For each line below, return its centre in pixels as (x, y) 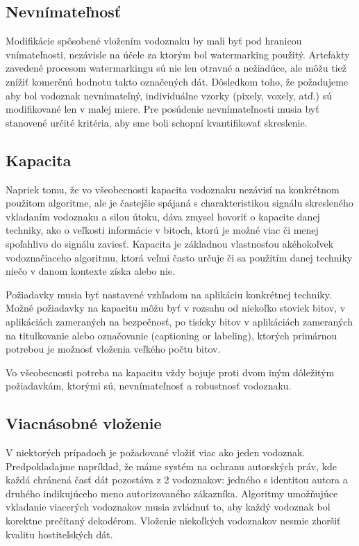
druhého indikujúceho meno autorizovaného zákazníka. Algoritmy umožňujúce (172, 493)
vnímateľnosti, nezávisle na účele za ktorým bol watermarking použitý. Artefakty (178, 54)
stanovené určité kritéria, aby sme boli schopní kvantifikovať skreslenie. (157, 122)
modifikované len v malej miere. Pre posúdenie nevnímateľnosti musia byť (162, 109)
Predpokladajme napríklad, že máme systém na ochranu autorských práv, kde (172, 466)
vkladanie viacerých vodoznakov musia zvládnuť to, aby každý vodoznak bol (168, 507)
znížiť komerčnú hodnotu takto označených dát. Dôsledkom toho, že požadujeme (177, 81)
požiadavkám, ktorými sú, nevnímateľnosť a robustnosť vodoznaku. (149, 386)
